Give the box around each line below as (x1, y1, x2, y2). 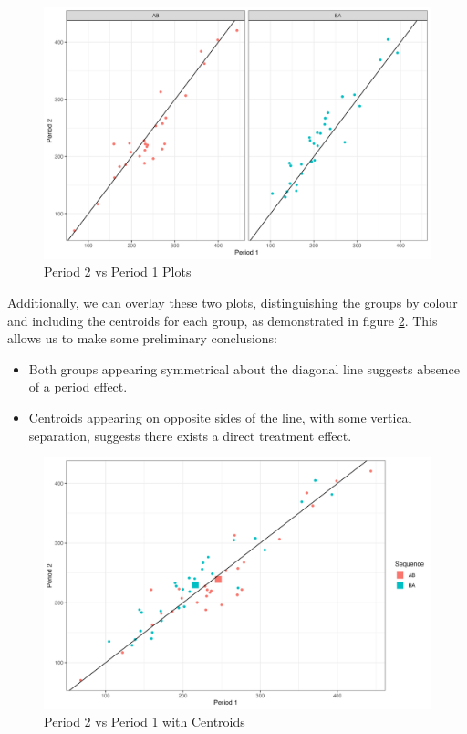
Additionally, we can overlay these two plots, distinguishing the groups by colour (7, 292, 458, 311)
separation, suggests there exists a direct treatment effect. (28, 425, 352, 445)
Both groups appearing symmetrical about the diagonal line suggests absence (28, 359, 460, 378)
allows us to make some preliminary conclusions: (7, 329, 277, 348)
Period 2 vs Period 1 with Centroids (44, 712, 245, 731)
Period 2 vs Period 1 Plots (44, 262, 192, 281)
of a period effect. (28, 377, 128, 396)
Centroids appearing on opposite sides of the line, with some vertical (28, 407, 412, 426)
